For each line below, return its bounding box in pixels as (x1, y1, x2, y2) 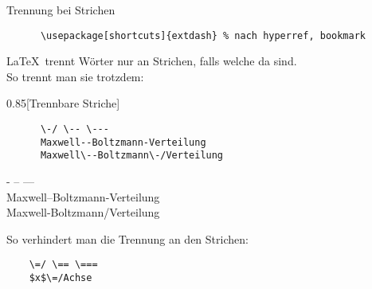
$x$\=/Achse (29, 272, 92, 284)
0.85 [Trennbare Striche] (6, 95, 120, 111)
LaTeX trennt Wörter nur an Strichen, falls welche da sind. (6, 53, 297, 69)
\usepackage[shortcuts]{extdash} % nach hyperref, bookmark (40, 29, 366, 41)
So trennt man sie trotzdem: (6, 68, 144, 84)
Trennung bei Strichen (6, 2, 116, 18)
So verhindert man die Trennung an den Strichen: (6, 230, 249, 247)
